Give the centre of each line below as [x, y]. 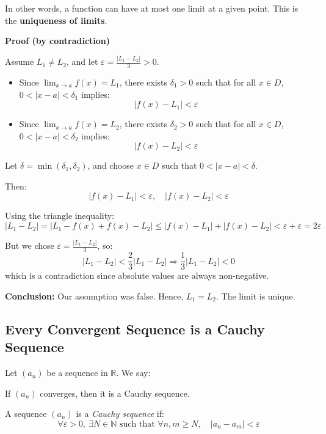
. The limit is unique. [256, 296]
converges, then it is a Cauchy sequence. [115, 393]
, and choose [111, 165]
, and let [82, 61]
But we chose [30, 245]
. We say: [133, 373]
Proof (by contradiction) [58, 41]
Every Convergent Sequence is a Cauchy [135, 329]
